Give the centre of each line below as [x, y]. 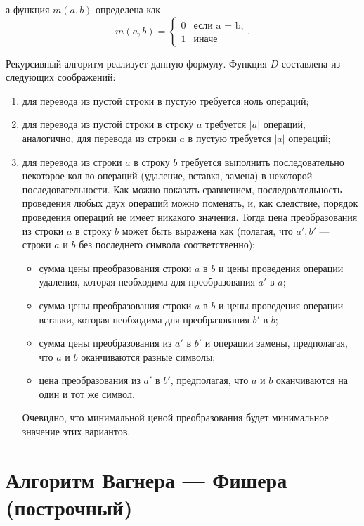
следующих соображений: [61, 77]
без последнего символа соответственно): [167, 244]
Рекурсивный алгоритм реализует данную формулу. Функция [136, 63]
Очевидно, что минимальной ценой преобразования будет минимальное [175, 417]
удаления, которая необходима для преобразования [147, 282]
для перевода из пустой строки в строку [108, 124]
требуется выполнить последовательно [262, 161]
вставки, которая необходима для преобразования [144, 319]
